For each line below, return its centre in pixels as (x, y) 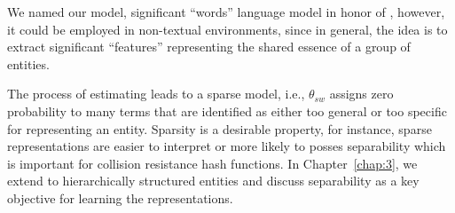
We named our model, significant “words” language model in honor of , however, (226, 12)
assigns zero (361, 94)
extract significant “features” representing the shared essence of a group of (209, 47)
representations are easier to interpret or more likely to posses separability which (227, 146)
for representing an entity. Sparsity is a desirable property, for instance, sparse (220, 128)
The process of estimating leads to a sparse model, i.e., (156, 94)
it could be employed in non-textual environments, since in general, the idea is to (227, 29)
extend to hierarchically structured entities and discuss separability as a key (213, 181)
